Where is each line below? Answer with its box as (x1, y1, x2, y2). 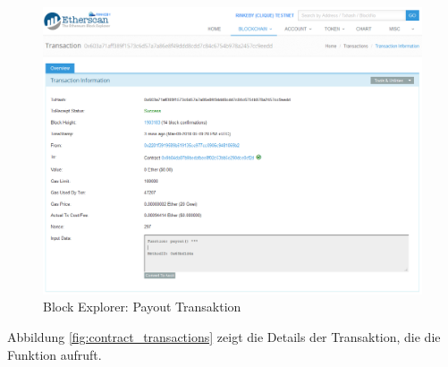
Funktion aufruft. (7, 345, 102, 363)
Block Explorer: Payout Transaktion (43, 297, 241, 316)
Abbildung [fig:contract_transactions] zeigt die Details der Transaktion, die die (7, 328, 441, 346)
